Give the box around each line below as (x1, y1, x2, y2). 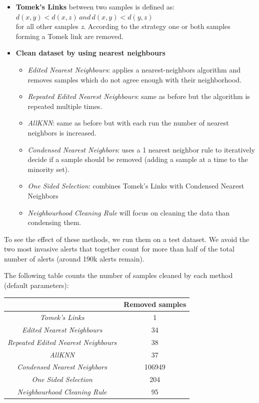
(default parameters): (4, 280, 69, 290)
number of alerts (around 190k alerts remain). (4, 253, 144, 263)
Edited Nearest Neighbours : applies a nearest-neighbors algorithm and (27, 64, 240, 74)
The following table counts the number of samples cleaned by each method (4, 270, 233, 280)
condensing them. (27, 217, 81, 227)
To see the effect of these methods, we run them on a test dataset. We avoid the (4, 233, 249, 244)
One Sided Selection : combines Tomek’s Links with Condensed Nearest (27, 180, 244, 191)
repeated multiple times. (27, 100, 102, 111)
